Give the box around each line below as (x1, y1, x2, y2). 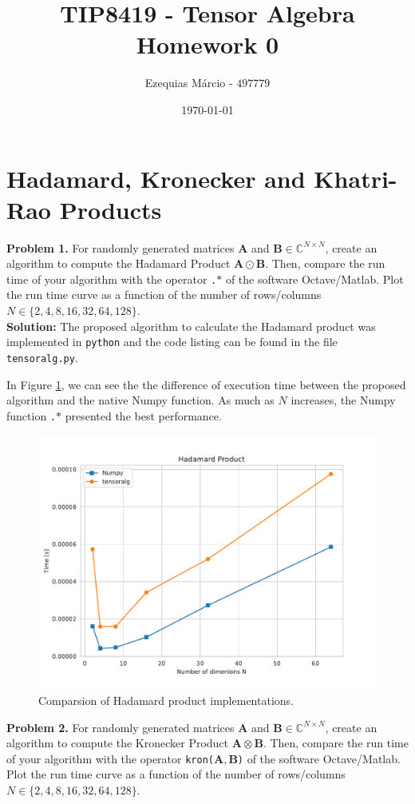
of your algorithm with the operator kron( (6, 750, 214, 766)
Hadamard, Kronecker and (6, 161, 306, 194)
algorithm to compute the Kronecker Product (6, 734, 229, 751)
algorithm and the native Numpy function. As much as (6, 392, 275, 408)
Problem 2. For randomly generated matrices (6, 718, 235, 735)
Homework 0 (136, 28, 279, 61)
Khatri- (314, 161, 397, 194)
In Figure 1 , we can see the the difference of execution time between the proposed (6, 376, 406, 392)
